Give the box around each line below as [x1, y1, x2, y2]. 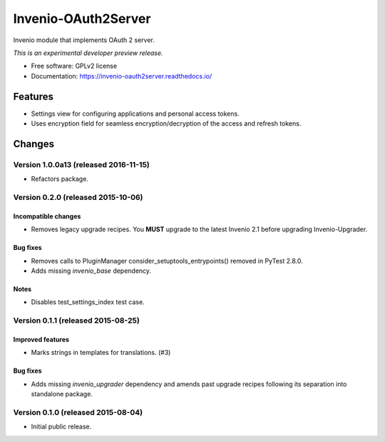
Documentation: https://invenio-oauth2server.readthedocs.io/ [31, 71, 212, 80]
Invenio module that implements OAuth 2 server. [13, 36, 155, 44]
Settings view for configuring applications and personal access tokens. [31, 109, 240, 118]
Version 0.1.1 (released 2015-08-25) [13, 316, 140, 326]
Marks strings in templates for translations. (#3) [31, 348, 171, 357]
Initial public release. [31, 422, 92, 431]
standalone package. [31, 390, 93, 398]
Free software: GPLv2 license [31, 61, 118, 71]
